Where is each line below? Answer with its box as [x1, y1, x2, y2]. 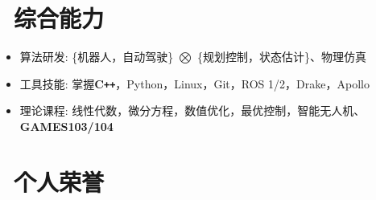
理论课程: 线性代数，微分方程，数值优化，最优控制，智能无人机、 [19, 102, 366, 119]
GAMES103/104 [19, 117, 114, 134]
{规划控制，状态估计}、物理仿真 [196, 48, 366, 65]
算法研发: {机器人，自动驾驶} [19, 48, 174, 65]
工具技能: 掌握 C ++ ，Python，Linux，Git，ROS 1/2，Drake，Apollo [19, 75, 370, 92]
